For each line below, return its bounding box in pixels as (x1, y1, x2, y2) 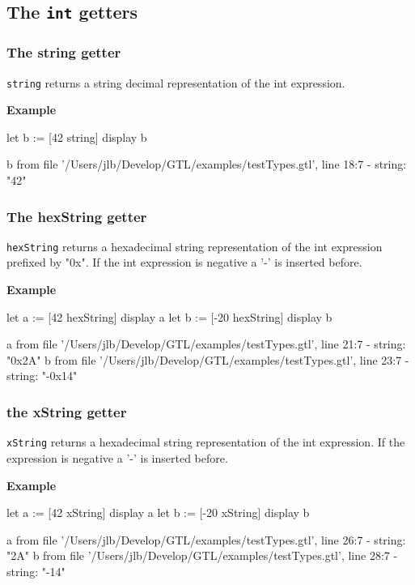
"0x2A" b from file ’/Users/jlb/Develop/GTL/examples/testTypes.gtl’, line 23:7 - (6, 351, 409, 368)
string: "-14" (6, 562, 66, 579)
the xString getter (6, 401, 127, 421)
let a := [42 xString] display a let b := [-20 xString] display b (6, 504, 310, 521)
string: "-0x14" (6, 367, 78, 384)
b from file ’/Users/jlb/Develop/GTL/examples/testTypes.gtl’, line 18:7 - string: (6, 156, 407, 173)
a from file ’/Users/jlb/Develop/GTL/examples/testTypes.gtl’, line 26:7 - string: (6, 531, 406, 548)
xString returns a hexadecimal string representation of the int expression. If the (6, 433, 405, 450)
